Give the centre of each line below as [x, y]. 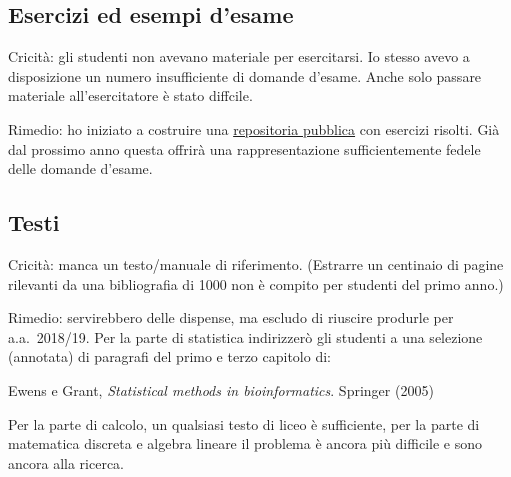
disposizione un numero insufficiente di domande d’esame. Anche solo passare [245, 75]
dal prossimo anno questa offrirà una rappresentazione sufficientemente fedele [244, 148]
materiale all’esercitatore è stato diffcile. [130, 95]
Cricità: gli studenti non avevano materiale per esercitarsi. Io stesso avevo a [239, 56]
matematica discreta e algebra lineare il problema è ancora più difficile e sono [245, 443]
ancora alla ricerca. [66, 462]
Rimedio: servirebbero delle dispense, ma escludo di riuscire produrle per [231, 317]
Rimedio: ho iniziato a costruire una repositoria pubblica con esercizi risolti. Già [254, 128]
